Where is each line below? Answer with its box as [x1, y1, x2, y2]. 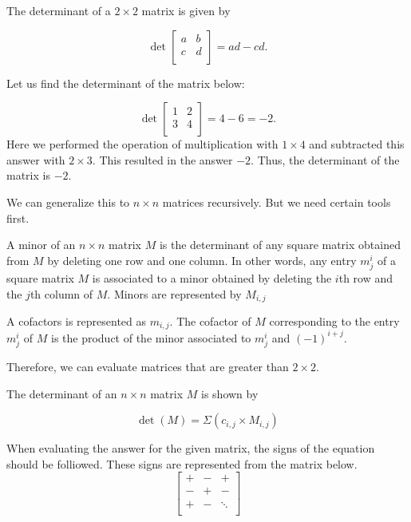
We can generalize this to [6, 193, 130, 210]
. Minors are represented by [107, 285, 242, 302]
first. [6, 209, 30, 226]
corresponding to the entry [269, 312, 400, 329]
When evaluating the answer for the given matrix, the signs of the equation [6, 440, 375, 457]
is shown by [201, 385, 259, 401]
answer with [6, 151, 65, 168]
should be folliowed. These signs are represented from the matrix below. [6, 455, 358, 472]
